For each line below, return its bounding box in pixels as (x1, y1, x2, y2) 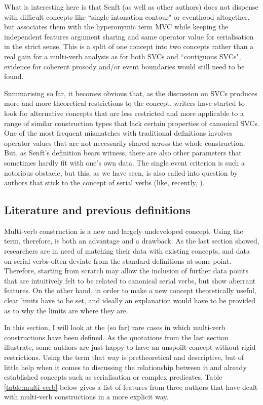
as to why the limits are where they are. (4, 305, 128, 315)
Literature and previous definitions (4, 202, 191, 218)
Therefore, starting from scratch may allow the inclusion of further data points (4, 265, 249, 276)
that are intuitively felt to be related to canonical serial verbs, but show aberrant (4, 275, 256, 286)
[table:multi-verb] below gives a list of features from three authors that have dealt (4, 381, 258, 392)
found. (4, 71, 24, 82)
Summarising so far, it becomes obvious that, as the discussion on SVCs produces (4, 88, 257, 98)
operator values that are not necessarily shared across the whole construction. (4, 137, 245, 148)
